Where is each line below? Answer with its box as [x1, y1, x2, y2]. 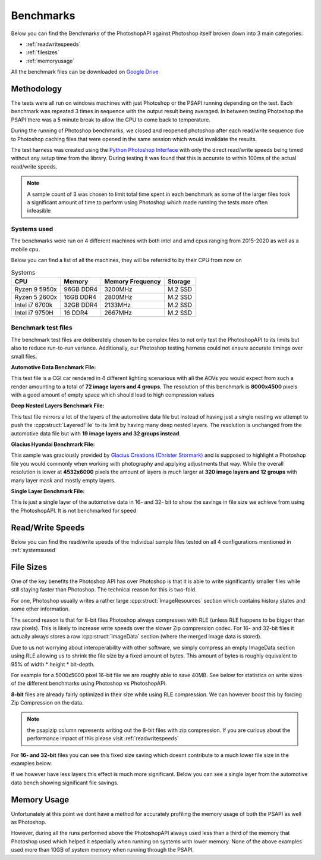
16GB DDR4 [63, 293, 97, 301]
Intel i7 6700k [14, 301, 53, 309]
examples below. [11, 760, 52, 767]
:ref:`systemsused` [11, 547, 57, 554]
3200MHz [104, 285, 133, 293]
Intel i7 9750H [14, 309, 53, 317]
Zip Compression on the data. [11, 699, 84, 706]
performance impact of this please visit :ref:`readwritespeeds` [27, 735, 179, 742]
